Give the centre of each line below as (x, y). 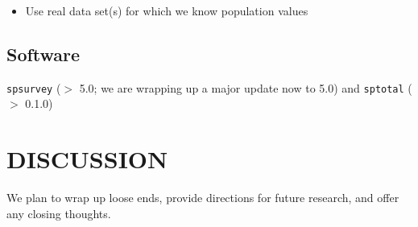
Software (43, 54)
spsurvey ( (34, 87)
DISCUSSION (87, 159)
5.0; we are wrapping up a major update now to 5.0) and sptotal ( (246, 87)
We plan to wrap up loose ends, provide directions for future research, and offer (203, 198)
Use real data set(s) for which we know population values (167, 10)
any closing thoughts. (59, 213)
